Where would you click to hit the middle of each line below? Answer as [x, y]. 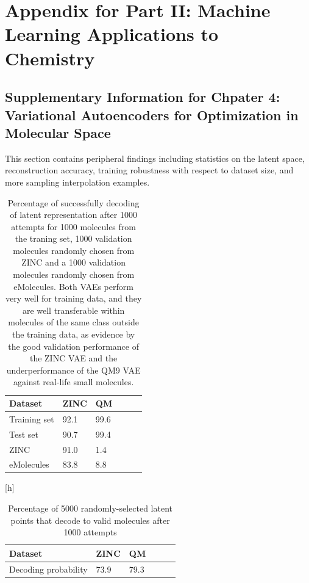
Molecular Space [58, 132]
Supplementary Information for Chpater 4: [143, 97]
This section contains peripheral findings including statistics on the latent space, [155, 158]
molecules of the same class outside [73, 322]
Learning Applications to [112, 34]
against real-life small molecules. [73, 382]
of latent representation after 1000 [73, 215]
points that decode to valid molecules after [90, 520]
